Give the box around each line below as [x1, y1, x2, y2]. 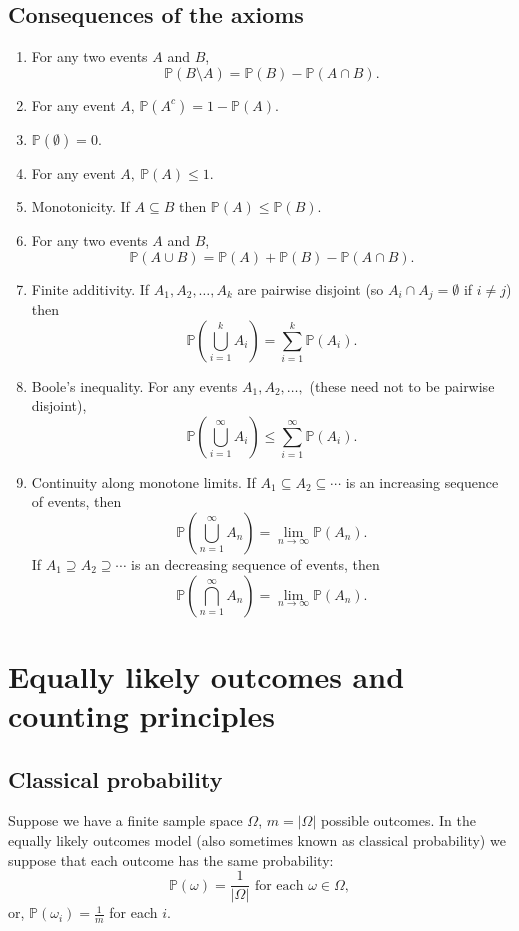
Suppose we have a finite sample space [8, 810, 243, 831]
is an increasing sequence [345, 471, 499, 492]
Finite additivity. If [31, 278, 150, 299]
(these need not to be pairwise [309, 375, 495, 396]
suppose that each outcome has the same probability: [8, 849, 334, 870]
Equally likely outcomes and [8, 655, 405, 696]
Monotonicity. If [31, 196, 130, 217]
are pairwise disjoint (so [237, 278, 384, 299]
